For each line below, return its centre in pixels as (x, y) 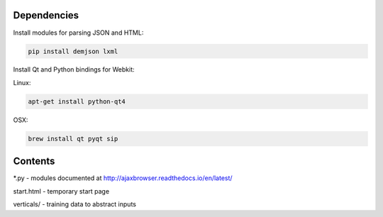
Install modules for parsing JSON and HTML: (78, 33)
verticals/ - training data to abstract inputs (74, 204)
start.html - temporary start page (61, 191)
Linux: (22, 82)
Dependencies (46, 15)
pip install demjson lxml (73, 51)
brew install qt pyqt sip (73, 139)
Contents (34, 161)
